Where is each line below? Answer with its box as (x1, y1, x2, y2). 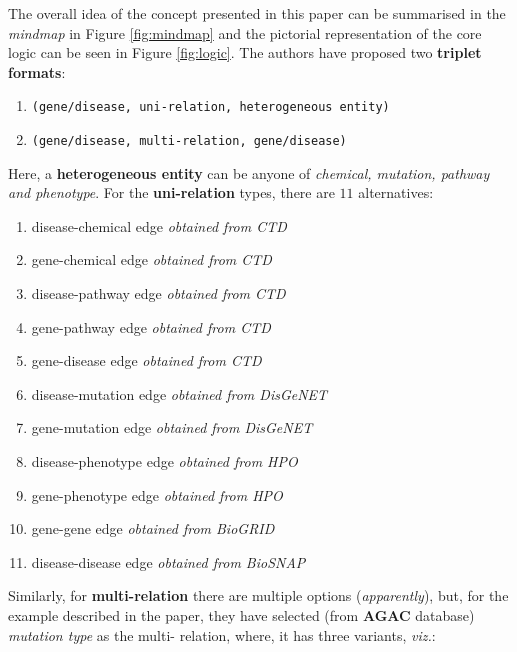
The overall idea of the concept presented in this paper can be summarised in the (8, 3, 506, 23)
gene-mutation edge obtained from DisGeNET (31, 417, 313, 438)
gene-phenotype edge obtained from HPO (31, 484, 283, 505)
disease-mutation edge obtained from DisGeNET (31, 383, 328, 404)
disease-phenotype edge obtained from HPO (31, 451, 298, 472)
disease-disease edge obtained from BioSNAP (31, 551, 306, 572)
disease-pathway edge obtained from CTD (31, 283, 286, 304)
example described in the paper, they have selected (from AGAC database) (8, 605, 475, 625)
